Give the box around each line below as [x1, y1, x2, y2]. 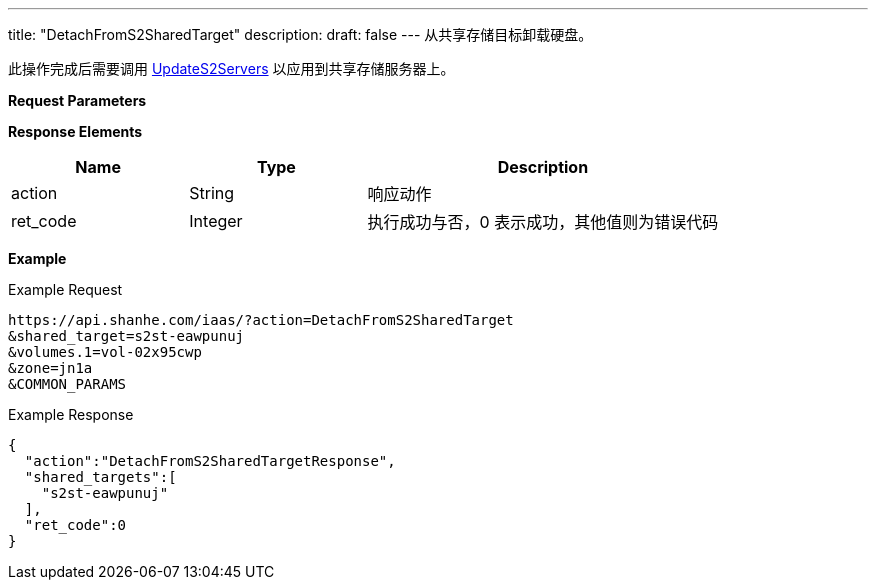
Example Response [8, 406, 134, 423]
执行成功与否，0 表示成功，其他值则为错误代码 [367, 212, 719, 232]
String [189, 183, 235, 203]
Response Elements [8, 123, 143, 140]
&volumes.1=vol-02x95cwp [8, 344, 202, 360]
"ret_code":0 [24, 517, 127, 533]
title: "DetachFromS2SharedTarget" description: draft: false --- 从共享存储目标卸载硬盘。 [8, 26, 593, 43]
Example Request [8, 281, 123, 298]
